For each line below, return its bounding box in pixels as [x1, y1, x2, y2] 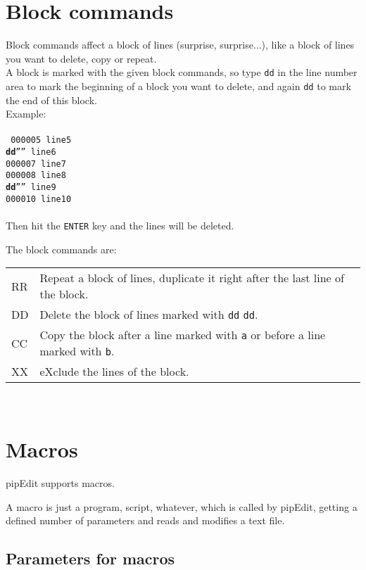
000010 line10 [6, 194, 72, 204]
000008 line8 [6, 170, 66, 181]
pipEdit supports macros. [6, 475, 115, 490]
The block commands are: [6, 241, 117, 256]
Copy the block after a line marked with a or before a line [39, 327, 326, 343]
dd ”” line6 [6, 147, 56, 158]
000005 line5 [11, 135, 72, 146]
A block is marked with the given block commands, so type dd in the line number [6, 65, 358, 80]
